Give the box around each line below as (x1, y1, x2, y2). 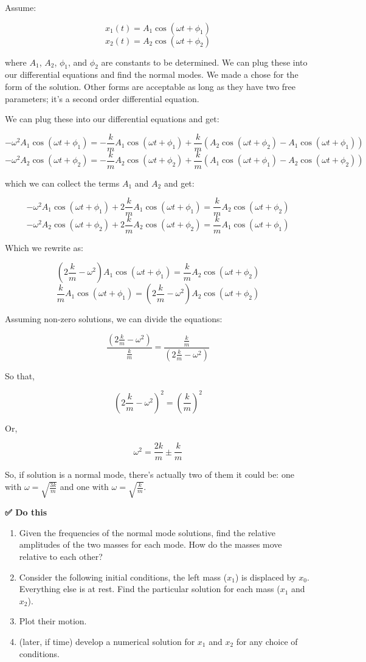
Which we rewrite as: (5, 241, 83, 253)
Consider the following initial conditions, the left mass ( (19, 570, 227, 583)
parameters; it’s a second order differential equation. (5, 92, 199, 105)
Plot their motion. (19, 615, 87, 627)
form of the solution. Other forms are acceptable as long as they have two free (5, 80, 296, 92)
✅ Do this (5, 506, 47, 519)
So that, (5, 369, 35, 382)
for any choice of (236, 635, 298, 648)
